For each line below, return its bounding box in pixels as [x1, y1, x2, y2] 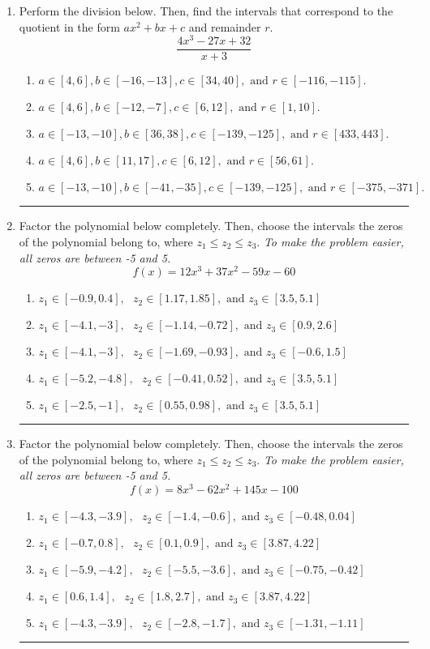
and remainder [188, 18, 261, 35]
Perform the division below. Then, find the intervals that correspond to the [19, 2, 393, 19]
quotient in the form [19, 18, 120, 35]
